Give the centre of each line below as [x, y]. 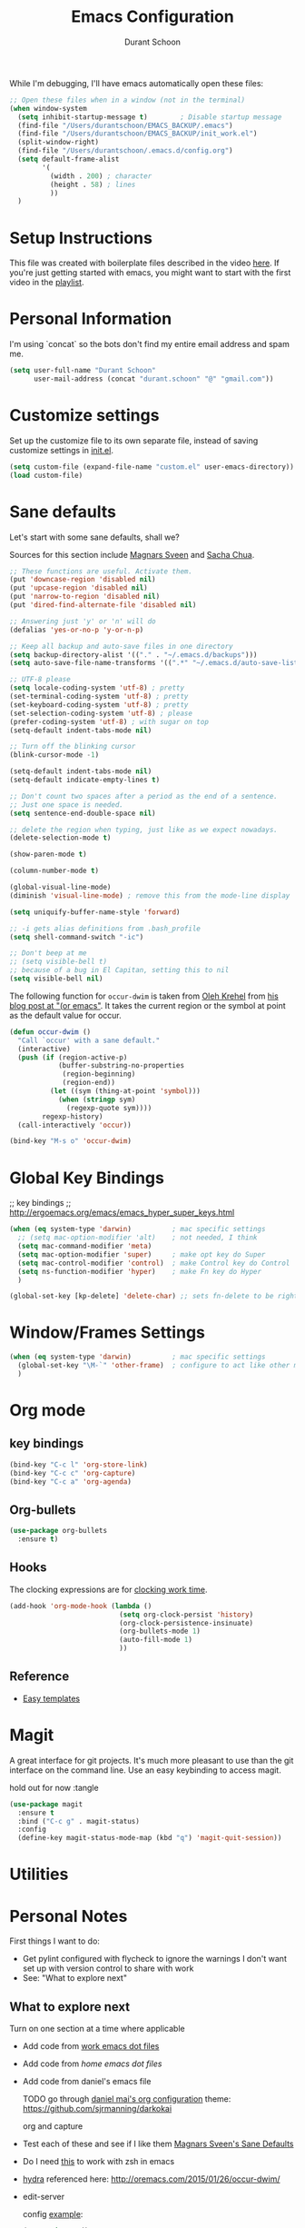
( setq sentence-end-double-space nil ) [83, 813]
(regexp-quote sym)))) [109, 1108]
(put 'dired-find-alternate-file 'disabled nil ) [103, 605]
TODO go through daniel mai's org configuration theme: [127, 2099]
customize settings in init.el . [61, 450]
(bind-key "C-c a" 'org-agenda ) [70, 1482]
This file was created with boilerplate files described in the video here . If [144, 263]
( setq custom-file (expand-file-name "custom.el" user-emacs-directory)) [152, 467]
